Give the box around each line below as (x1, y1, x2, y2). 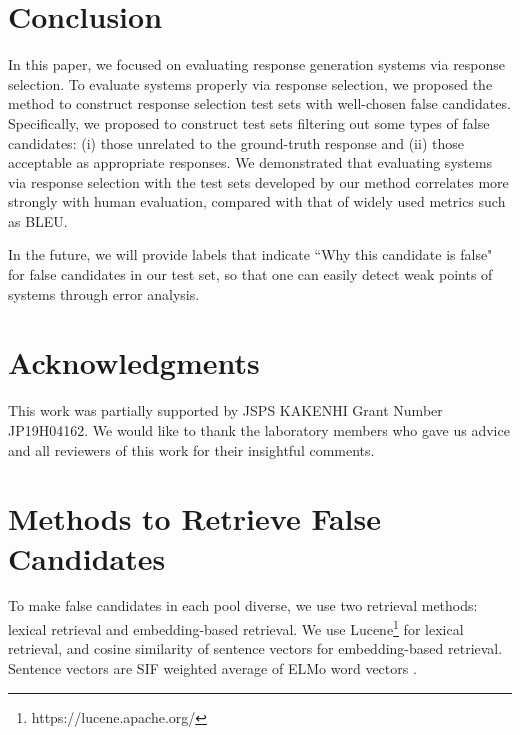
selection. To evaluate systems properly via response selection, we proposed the (8, 73, 493, 94)
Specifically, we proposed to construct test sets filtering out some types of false (8, 112, 490, 133)
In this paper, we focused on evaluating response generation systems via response (8, 54, 506, 75)
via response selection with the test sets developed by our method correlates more (8, 171, 509, 192)
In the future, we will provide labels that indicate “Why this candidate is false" (8, 244, 493, 265)
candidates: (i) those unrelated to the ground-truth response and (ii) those (8, 132, 464, 153)
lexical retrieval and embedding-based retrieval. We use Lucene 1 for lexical (8, 616, 464, 639)
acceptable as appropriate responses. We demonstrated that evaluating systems (8, 152, 493, 173)
